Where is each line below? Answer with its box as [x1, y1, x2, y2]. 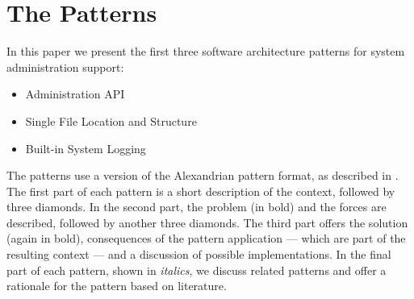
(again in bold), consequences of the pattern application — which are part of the [6, 230, 406, 247]
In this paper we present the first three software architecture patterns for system [6, 43, 405, 60]
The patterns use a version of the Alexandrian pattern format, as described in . [6, 167, 399, 184]
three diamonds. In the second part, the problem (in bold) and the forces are [6, 198, 387, 215]
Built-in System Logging [25, 139, 146, 156]
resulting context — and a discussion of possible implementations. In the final [6, 246, 391, 263]
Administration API [25, 85, 125, 102]
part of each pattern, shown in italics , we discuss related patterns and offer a [6, 261, 387, 278]
